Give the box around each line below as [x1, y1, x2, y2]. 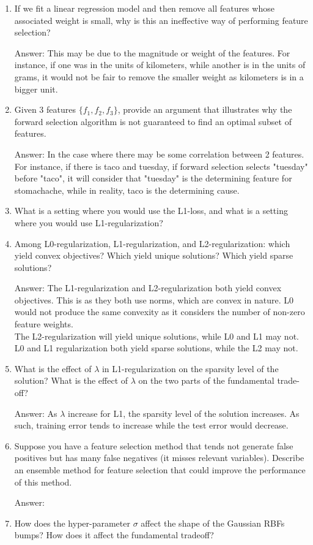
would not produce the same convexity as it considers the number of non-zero [14, 305, 305, 318]
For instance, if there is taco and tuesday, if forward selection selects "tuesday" [14, 159, 308, 172]
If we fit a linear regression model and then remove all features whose [14, 2, 274, 14]
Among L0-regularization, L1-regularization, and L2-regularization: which [14, 237, 290, 250]
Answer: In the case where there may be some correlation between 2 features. [14, 147, 304, 160]
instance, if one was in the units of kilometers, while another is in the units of [14, 58, 306, 71]
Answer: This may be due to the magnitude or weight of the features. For [14, 46, 290, 59]
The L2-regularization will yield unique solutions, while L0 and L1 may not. [14, 329, 299, 342]
